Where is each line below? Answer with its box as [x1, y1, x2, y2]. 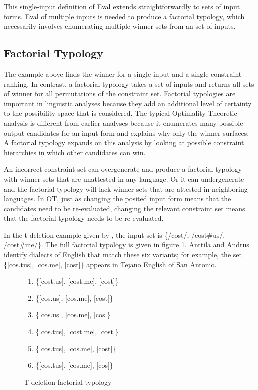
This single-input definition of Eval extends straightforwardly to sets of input [4, 1, 240, 11]
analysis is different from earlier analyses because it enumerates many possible [4, 117, 243, 128]
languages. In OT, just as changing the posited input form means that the [4, 193, 231, 204]
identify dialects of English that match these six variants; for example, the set [4, 249, 242, 260]
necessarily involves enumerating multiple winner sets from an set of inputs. [4, 21, 236, 31]
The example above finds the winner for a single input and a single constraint [4, 68, 242, 79]
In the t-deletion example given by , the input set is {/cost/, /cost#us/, [4, 229, 225, 240]
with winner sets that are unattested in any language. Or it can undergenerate [4, 173, 244, 184]
